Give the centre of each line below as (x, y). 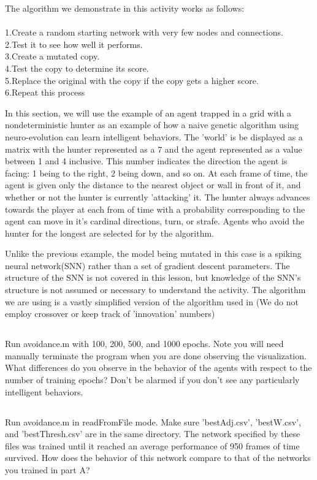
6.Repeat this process (45, 92)
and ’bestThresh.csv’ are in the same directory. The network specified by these (153, 434)
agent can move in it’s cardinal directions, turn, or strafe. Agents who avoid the (155, 221)
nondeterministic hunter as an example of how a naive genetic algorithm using (152, 125)
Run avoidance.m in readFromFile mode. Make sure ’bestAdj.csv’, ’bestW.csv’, (153, 421)
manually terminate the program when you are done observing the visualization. (156, 355)
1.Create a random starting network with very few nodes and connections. (144, 32)
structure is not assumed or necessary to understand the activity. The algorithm (155, 290)
